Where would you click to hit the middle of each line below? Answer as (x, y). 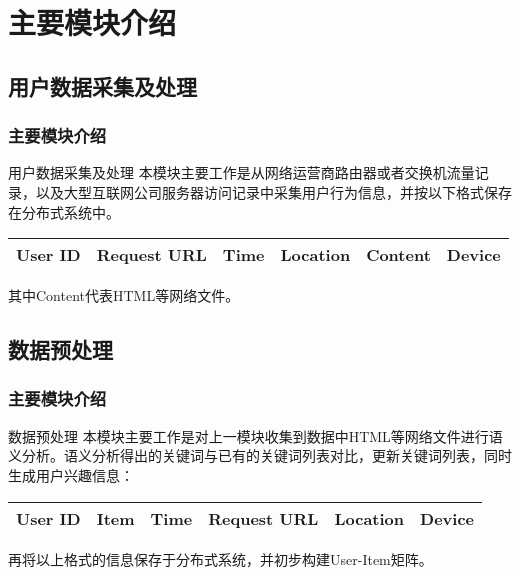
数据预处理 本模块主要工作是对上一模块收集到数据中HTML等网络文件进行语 (255, 435)
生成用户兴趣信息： (71, 474)
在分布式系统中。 (64, 211)
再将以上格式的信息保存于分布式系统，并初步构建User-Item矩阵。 (220, 558)
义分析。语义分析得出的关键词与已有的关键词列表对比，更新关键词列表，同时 (260, 455)
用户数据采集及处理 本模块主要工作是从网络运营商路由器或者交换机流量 (241, 172)
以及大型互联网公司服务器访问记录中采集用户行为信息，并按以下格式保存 (273, 191)
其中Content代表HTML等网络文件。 (124, 295)
